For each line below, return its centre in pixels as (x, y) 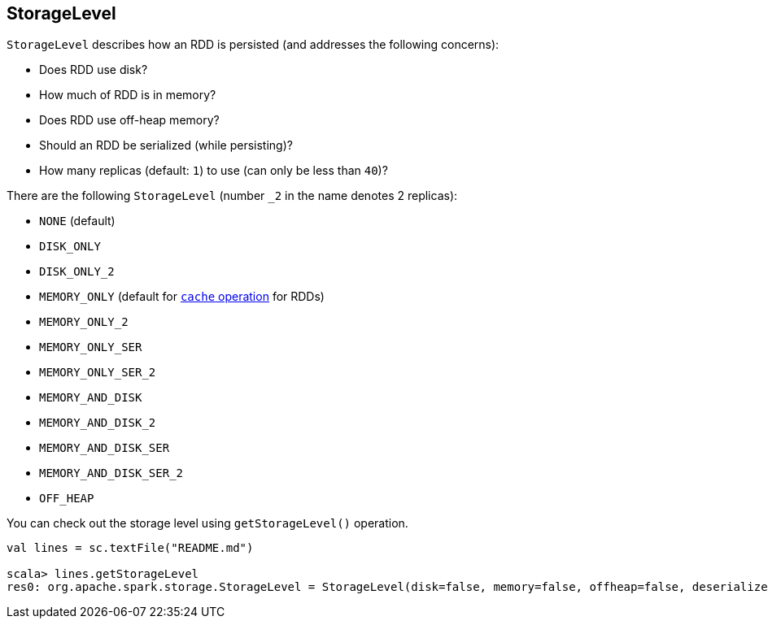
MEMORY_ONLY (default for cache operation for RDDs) (182, 297)
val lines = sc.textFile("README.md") (130, 548)
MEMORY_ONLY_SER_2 (98, 373)
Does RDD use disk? (94, 70)
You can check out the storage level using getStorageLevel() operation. (207, 523)
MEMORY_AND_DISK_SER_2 (111, 473)
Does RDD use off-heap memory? (129, 120)
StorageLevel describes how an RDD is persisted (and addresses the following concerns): (253, 45)
